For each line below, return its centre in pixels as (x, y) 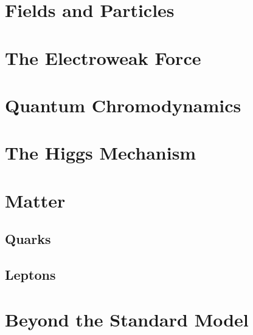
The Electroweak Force (103, 57)
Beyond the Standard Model (127, 319)
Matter (35, 200)
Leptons (30, 275)
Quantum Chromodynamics (123, 105)
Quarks (28, 239)
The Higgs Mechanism (101, 153)
